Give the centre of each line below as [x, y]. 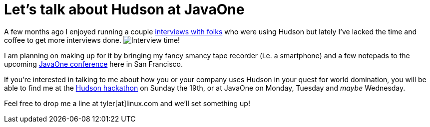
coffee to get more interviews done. [63, 40]
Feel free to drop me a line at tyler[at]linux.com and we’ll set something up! [127, 103]
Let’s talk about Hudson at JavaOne [124, 9]
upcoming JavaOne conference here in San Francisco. [93, 64]
